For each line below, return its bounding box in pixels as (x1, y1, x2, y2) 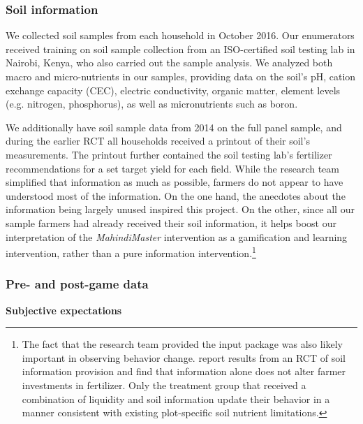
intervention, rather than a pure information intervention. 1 (6, 244, 256, 260)
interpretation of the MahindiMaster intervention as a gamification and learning (6, 229, 348, 244)
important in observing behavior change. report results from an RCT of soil (22, 350, 346, 365)
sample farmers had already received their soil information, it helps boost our (6, 215, 336, 230)
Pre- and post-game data (6, 275, 149, 293)
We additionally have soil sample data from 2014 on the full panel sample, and (6, 119, 342, 134)
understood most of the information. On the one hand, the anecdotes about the (6, 188, 346, 203)
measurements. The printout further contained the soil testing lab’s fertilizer (6, 147, 332, 161)
